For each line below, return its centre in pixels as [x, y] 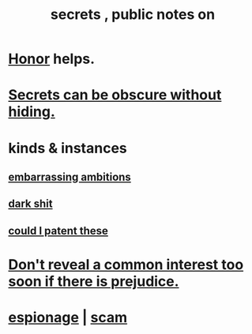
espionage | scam [68, 318]
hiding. [32, 112]
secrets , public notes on [133, 15]
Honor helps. [52, 59]
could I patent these [58, 231]
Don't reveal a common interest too [126, 264]
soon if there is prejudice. [94, 281]
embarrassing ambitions [70, 176]
